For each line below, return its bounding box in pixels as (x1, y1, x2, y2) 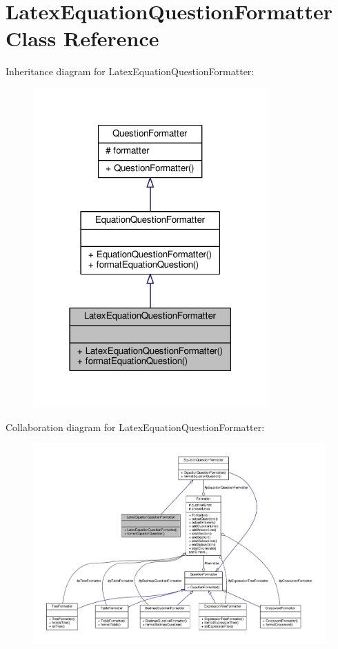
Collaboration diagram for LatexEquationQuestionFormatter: (6, 419, 265, 434)
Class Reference (6, 24, 159, 52)
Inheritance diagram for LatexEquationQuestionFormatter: (6, 64, 255, 79)
